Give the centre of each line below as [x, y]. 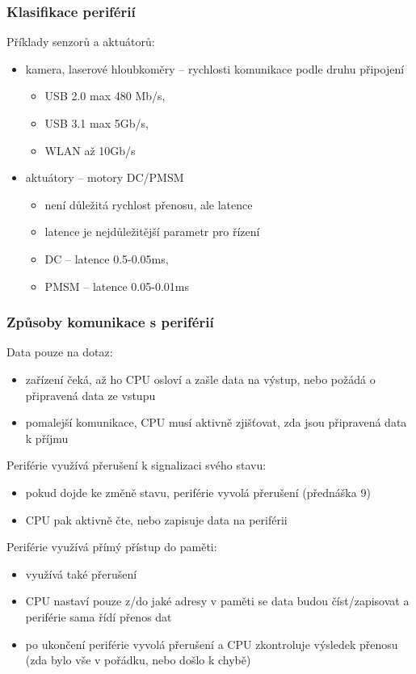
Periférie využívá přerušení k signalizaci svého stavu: [137, 465]
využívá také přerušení [81, 573]
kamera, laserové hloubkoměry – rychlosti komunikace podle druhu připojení [215, 68]
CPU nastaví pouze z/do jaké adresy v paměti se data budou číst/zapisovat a [217, 601]
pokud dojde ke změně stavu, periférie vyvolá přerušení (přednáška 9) [198, 492]
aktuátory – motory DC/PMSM [105, 177]
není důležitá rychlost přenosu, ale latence [149, 204]
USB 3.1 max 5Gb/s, [97, 123]
